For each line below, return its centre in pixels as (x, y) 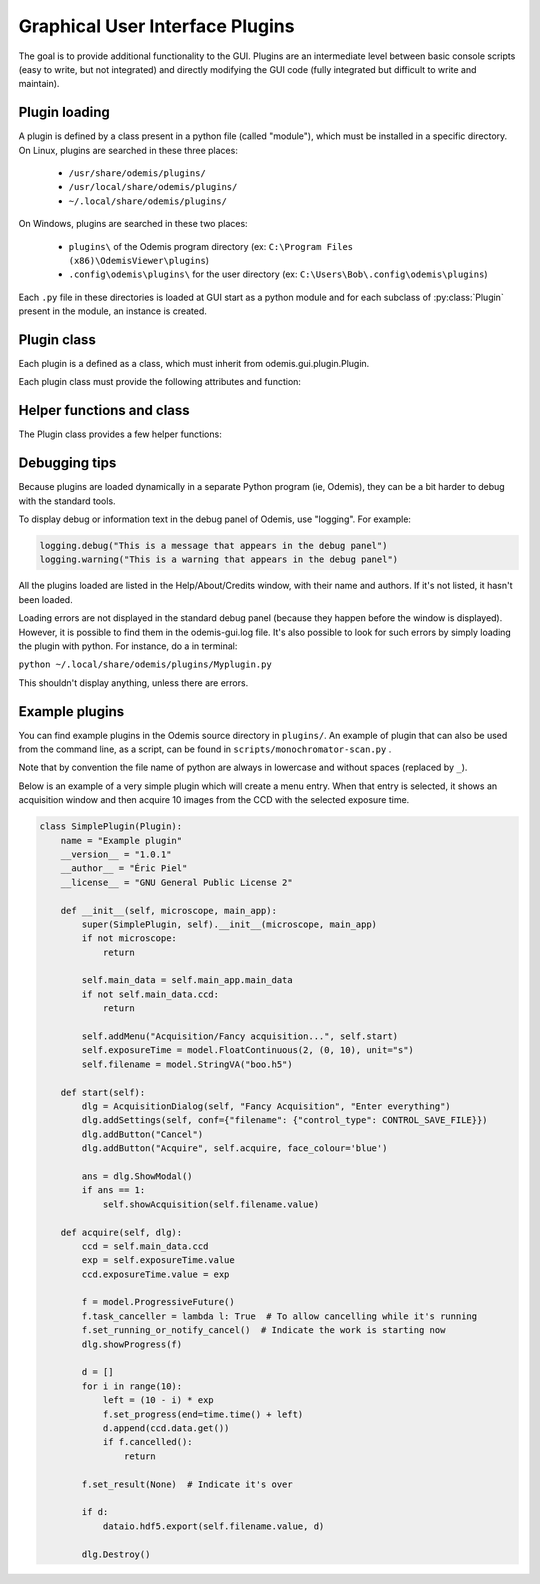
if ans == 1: (113, 1190)
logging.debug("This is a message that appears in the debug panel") (213, 546)
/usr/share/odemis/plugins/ (137, 173)
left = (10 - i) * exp (158, 1400)
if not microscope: (129, 938)
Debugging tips (67, 463)
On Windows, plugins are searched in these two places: (133, 224)
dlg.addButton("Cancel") (142, 1134)
